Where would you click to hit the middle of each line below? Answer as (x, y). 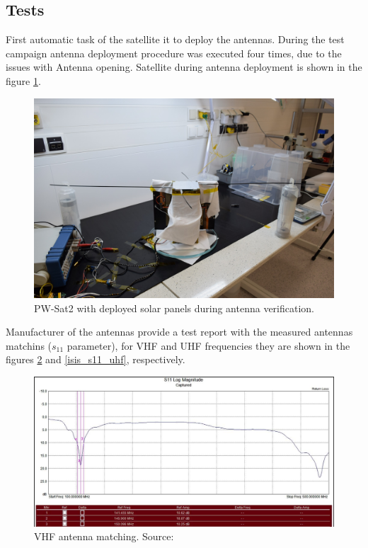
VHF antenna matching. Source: (104, 536)
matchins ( (29, 345)
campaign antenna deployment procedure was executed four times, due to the (174, 53)
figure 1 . (23, 80)
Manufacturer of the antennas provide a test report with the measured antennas (179, 332)
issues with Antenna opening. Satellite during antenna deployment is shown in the (184, 67)
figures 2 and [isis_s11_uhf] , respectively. (96, 359)
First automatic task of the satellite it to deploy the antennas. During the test (175, 39)
